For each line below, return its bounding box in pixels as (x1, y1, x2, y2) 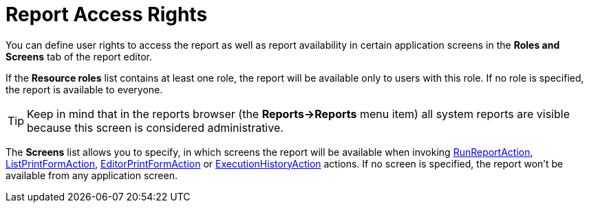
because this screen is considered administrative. (27, 120, 283, 135)
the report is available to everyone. (6, 83, 163, 95)
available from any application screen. (6, 169, 178, 181)
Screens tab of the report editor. (6, 50, 152, 62)
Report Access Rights (6, 3, 208, 26)
